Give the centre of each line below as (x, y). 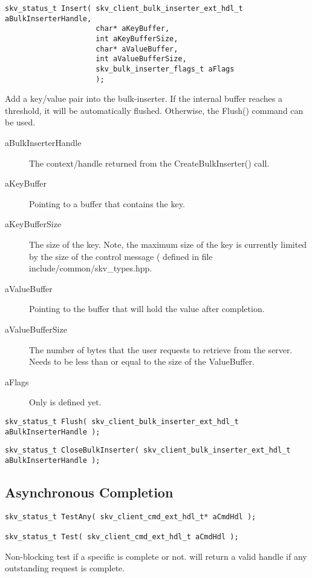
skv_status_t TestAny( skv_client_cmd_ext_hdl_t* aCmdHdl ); (131, 517)
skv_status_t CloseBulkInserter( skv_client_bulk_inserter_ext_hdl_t (148, 450)
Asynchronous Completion (89, 492)
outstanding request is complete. (65, 568)
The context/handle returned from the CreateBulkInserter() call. (149, 163)
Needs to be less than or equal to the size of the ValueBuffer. (142, 361)
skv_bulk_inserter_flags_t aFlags (165, 69)
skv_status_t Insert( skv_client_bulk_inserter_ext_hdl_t (124, 8)
